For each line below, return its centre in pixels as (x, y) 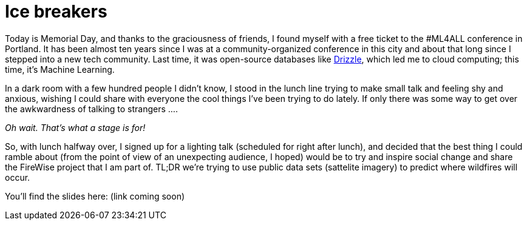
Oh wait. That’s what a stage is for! (75, 127)
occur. (18, 177)
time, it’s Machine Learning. (60, 69)
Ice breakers (56, 12)
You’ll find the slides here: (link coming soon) (95, 196)
